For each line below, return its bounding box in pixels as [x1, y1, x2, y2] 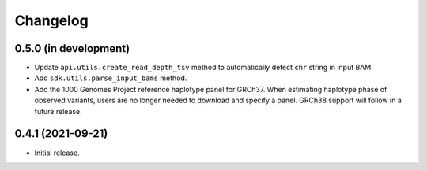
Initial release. [34, 148, 80, 157]
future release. [34, 106, 82, 116]
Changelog [14, 12, 89, 29]
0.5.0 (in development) [14, 42, 130, 55]
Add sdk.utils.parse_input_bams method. [34, 73, 187, 83]
